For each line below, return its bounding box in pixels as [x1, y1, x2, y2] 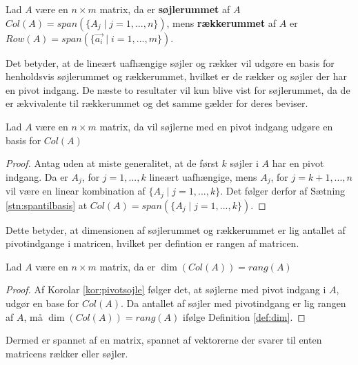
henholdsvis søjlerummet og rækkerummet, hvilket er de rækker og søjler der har [6, 69, 347, 83]
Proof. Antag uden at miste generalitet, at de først [6, 156, 219, 170]
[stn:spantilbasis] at [6, 197, 88, 212]
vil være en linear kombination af [6, 184, 146, 198]
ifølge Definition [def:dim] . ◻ [182, 309, 306, 324]
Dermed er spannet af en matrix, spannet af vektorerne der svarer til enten [6, 333, 322, 347]
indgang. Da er [6, 169, 68, 184]
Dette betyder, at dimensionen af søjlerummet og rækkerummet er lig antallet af [6, 222, 346, 237]
